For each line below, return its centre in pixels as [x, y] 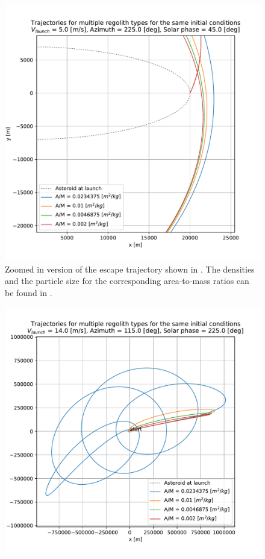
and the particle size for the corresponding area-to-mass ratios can [127, 281]
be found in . [29, 292]
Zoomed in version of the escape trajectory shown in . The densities [130, 269]
